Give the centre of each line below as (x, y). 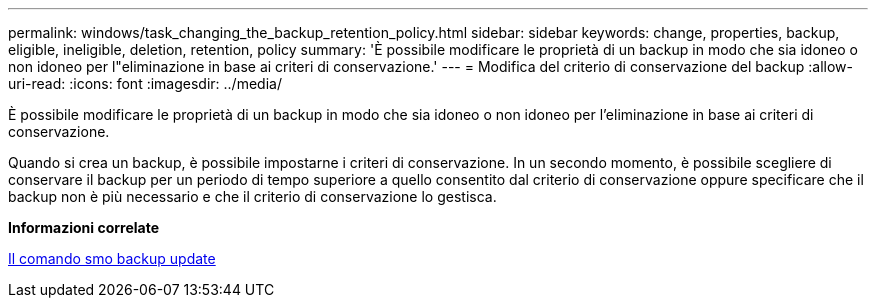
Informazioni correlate (84, 227)
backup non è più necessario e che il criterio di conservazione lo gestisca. (252, 196)
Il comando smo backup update (112, 258)
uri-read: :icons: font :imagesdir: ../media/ (145, 83)
